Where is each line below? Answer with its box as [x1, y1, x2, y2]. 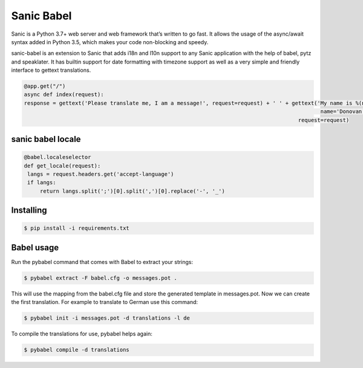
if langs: [27, 179, 56, 186]
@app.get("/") [24, 83, 66, 90]
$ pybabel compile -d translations [24, 346, 129, 353]
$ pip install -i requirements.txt [24, 225, 129, 232]
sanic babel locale [11, 134, 81, 144]
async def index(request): [24, 91, 104, 98]
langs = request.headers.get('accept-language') [27, 171, 174, 178]
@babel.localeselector [24, 154, 91, 161]
